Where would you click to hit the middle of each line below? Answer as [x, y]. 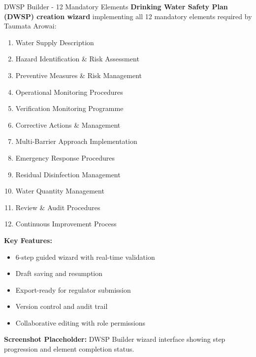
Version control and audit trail [62, 306]
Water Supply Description [55, 42]
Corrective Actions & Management [68, 124]
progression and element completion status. [69, 349]
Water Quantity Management [60, 191]
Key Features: [28, 240]
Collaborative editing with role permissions [80, 322]
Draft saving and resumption [59, 273]
